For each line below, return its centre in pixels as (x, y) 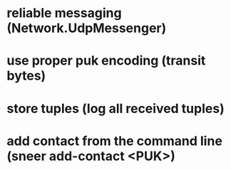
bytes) (26, 76)
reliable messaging (64, 13)
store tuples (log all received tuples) (116, 108)
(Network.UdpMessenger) (87, 28)
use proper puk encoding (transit (106, 61)
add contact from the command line (114, 141)
